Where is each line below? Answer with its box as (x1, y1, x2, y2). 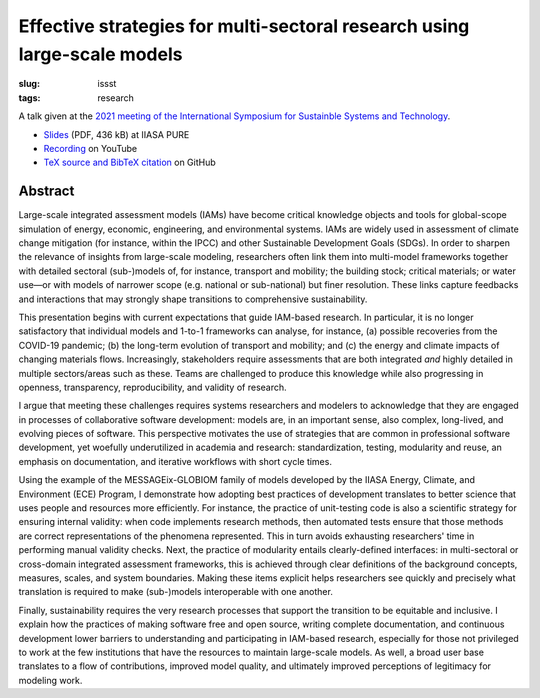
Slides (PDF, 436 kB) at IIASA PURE (43, 128, 190, 140)
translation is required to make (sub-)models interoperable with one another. (18, 586, 334, 598)
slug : (18, 78, 40, 90)
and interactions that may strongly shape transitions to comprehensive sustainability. (18, 293, 368, 305)
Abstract (18, 183, 75, 200)
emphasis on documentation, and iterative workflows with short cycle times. (18, 455, 332, 467)
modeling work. (18, 674, 83, 686)
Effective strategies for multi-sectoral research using (18, 15, 470, 37)
